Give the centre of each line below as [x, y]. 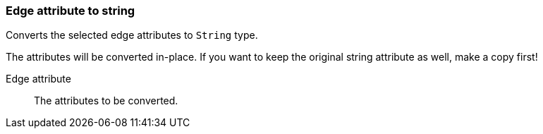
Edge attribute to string [71, 11]
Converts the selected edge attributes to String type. [132, 35]
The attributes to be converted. [106, 101]
